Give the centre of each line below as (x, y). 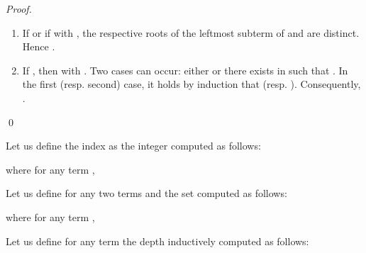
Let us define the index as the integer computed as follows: (133, 146)
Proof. (19, 9)
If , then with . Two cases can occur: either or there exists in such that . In (185, 70)
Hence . (39, 46)
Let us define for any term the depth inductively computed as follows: (157, 241)
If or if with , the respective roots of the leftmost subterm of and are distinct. (191, 32)
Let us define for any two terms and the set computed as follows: (146, 193)
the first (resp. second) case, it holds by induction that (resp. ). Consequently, (192, 84)
